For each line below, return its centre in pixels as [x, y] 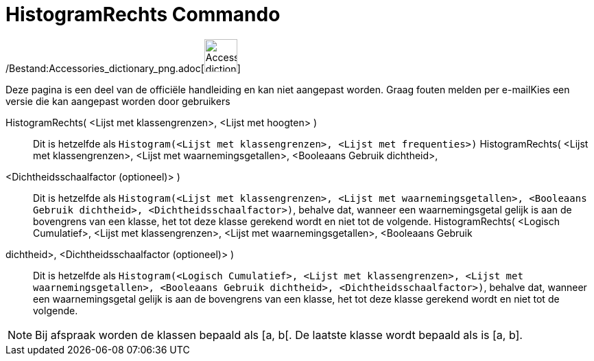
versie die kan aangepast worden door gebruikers [118, 101]
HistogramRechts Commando [143, 14]
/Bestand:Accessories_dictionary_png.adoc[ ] [123, 68]
